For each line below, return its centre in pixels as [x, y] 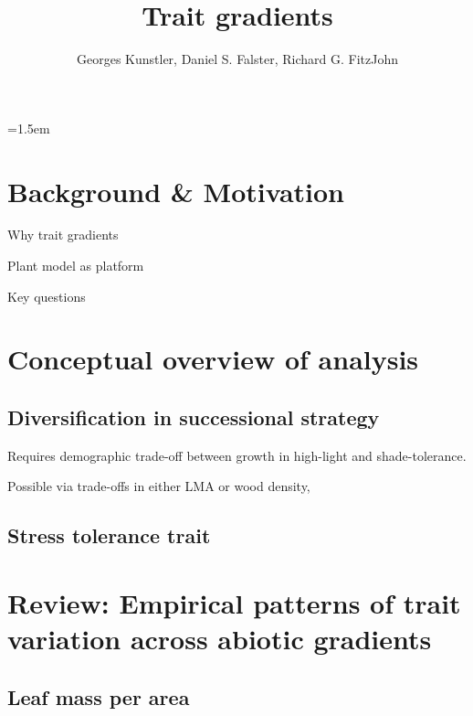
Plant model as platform [76, 266]
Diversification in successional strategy [194, 417]
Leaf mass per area [99, 696]
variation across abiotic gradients [220, 639]
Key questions [47, 296]
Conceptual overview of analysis [213, 359]
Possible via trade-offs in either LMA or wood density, [159, 486]
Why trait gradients [63, 235]
